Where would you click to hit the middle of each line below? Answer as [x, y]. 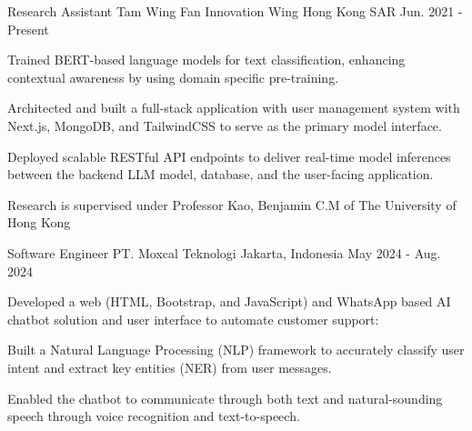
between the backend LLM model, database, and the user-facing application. [221, 174]
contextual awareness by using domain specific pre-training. [173, 77]
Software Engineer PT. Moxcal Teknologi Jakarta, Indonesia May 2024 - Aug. [224, 252]
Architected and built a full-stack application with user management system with [234, 108]
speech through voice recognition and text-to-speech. [154, 416]
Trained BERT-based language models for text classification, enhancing [206, 60]
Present [28, 29]
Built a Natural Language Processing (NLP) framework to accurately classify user [236, 350]
